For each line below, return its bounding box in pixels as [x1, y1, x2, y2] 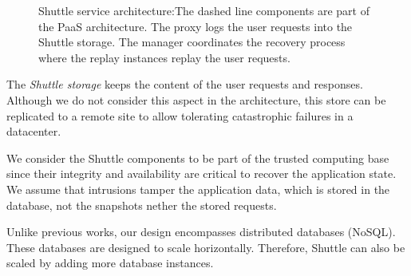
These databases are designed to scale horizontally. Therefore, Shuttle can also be [6, 239, 405, 255]
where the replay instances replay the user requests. [38, 49, 290, 65]
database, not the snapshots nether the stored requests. [6, 196, 277, 213]
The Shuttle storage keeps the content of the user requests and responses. [6, 76, 363, 93]
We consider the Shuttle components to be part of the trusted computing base [6, 149, 389, 166]
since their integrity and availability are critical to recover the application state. [6, 165, 397, 182]
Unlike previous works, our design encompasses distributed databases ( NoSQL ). [6, 223, 396, 240]
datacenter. [6, 123, 61, 140]
